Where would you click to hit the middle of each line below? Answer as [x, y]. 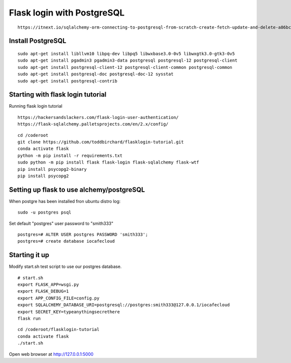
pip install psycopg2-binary [52, 169]
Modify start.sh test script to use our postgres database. [65, 266]
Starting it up [29, 255]
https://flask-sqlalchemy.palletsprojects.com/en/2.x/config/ [93, 124]
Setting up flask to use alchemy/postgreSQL [77, 190]
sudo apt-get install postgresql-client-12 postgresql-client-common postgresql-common [125, 67]
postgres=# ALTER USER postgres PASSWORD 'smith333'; [83, 235]
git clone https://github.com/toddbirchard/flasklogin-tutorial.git [101, 142]
